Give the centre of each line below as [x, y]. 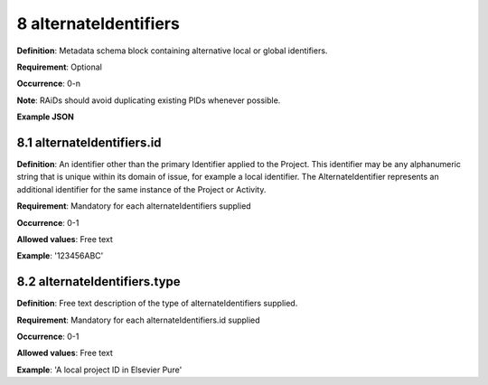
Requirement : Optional [60, 67]
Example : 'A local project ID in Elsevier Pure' [99, 370]
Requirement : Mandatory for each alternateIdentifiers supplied [134, 206]
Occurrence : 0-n [49, 84]
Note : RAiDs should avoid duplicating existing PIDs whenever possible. [149, 100]
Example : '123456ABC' [60, 256]
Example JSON [45, 117]
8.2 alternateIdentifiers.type [99, 282]
